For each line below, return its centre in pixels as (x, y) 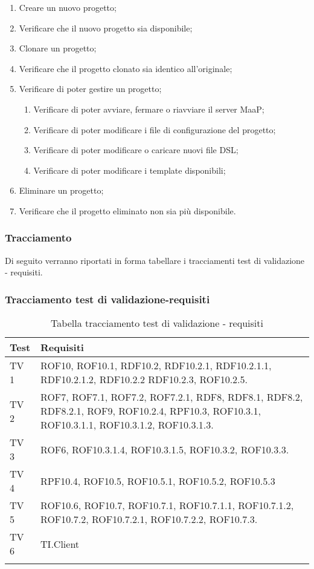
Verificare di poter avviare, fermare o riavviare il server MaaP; (149, 109)
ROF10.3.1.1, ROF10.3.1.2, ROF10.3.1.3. (127, 425)
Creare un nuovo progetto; (68, 7)
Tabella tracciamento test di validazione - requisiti (157, 323)
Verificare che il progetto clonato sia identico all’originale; (126, 68)
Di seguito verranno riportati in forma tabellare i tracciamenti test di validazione (155, 260)
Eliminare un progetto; (61, 190)
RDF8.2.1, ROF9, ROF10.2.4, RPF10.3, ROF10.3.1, (151, 411)
